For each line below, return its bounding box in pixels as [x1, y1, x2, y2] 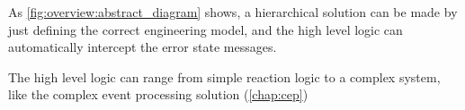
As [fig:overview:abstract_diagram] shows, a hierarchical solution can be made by [8, 3, 458, 21]
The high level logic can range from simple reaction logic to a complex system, [8, 67, 441, 86]
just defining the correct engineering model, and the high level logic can [8, 20, 403, 38]
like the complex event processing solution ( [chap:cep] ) [8, 85, 309, 104]
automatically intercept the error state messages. [8, 38, 277, 56]
